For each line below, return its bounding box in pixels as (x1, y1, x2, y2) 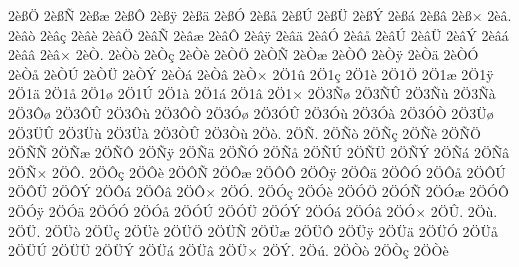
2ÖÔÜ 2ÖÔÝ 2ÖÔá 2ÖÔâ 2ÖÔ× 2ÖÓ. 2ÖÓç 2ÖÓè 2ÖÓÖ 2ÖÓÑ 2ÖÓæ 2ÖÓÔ (8, 181, 509, 202)
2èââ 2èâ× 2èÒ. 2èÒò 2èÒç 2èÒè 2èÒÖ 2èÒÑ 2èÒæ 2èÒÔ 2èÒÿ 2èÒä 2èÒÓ (8, 44, 479, 65)
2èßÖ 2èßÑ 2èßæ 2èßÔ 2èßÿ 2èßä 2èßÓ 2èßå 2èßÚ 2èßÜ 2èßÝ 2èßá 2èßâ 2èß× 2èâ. (8, 5, 512, 25)
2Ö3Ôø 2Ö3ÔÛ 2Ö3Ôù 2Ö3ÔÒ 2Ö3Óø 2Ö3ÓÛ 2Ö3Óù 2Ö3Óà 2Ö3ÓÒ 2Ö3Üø (8, 102, 494, 123)
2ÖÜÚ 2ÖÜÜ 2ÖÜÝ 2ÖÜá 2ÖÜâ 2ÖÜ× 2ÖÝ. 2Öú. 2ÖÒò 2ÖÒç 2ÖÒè (8, 240, 449, 261)
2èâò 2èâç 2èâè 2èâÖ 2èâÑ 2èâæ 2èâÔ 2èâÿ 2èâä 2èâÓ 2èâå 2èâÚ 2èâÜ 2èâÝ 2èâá (8, 24, 509, 45)
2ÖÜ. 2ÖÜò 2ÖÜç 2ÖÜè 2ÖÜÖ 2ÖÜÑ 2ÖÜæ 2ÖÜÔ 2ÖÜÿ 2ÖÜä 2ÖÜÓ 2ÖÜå (8, 220, 498, 241)
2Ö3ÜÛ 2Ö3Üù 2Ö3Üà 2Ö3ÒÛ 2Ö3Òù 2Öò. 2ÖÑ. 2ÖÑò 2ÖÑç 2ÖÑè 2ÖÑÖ (8, 122, 481, 143)
